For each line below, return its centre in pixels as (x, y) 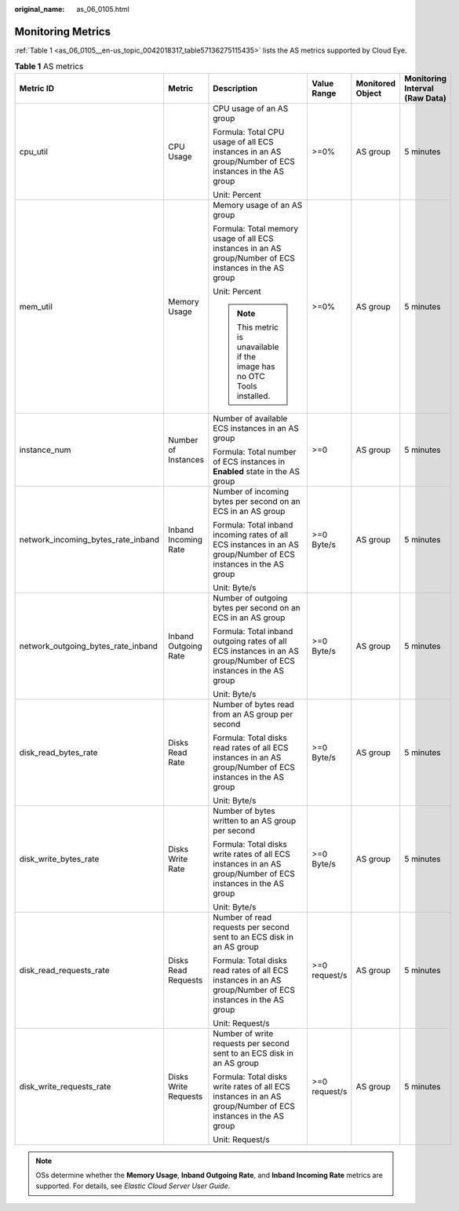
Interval (419, 88)
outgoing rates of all (250, 641)
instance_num (45, 450)
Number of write (243, 1034)
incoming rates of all (251, 534)
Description (235, 88)
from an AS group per (253, 714)
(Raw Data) (426, 98)
